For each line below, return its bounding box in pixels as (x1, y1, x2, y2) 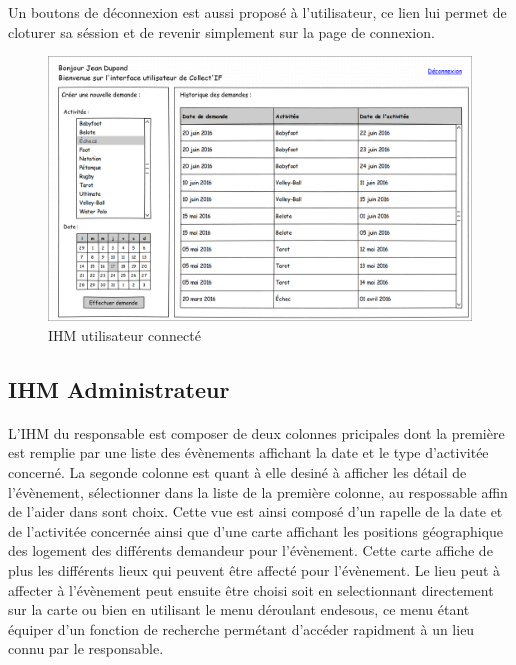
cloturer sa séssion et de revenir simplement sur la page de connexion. (8, 21, 435, 42)
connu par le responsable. (8, 638, 164, 659)
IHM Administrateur (8, 373, 230, 404)
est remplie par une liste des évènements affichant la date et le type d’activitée (8, 442, 489, 463)
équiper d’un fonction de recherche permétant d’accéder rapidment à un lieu (8, 618, 475, 639)
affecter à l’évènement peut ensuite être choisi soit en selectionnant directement (8, 579, 494, 600)
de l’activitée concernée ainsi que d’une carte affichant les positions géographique (8, 520, 504, 541)
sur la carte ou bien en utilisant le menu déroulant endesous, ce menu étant (8, 599, 470, 620)
